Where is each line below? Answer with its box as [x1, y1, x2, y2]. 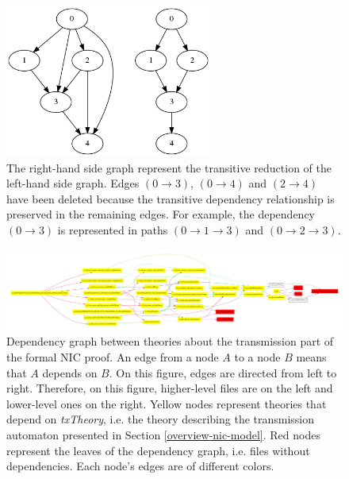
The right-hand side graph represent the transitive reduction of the [6, 159, 332, 176]
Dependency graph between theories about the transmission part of [6, 333, 334, 350]
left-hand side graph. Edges [6, 175, 140, 191]
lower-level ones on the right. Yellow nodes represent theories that [6, 395, 327, 411]
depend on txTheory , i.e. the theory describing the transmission [6, 411, 315, 427]
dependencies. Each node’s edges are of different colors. [6, 458, 274, 474]
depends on [42, 364, 98, 380]
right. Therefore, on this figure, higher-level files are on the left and [6, 380, 333, 396]
